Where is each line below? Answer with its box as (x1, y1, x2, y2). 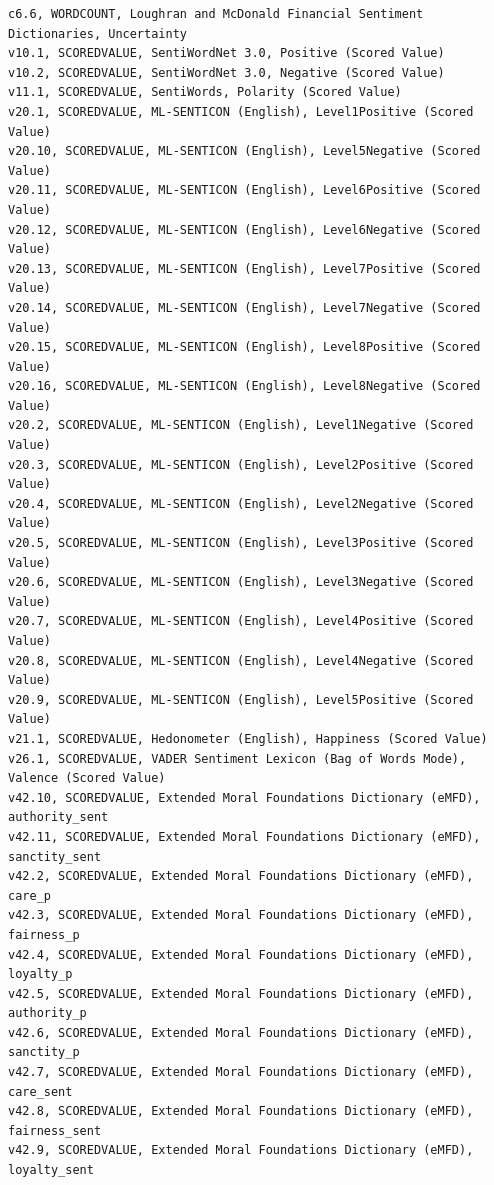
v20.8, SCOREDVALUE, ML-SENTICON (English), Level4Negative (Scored (8, 653, 474, 668)
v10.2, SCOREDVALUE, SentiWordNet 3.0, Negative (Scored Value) (8, 65, 445, 80)
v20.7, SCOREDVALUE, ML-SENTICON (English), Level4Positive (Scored (8, 614, 474, 629)
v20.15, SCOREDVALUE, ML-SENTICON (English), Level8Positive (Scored (8, 340, 481, 355)
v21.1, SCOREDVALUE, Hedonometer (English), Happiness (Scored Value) (8, 731, 488, 746)
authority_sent (8, 810, 109, 825)
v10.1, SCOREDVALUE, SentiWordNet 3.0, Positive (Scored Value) (8, 46, 445, 61)
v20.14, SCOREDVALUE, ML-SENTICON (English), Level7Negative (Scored (8, 300, 481, 315)
